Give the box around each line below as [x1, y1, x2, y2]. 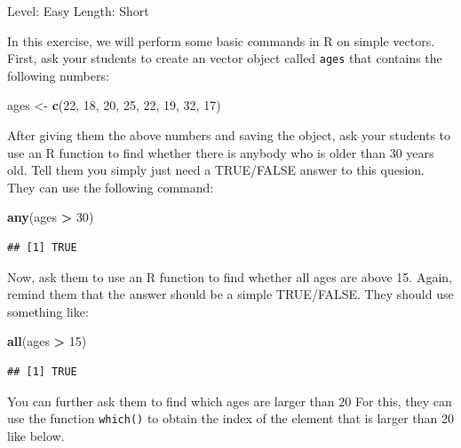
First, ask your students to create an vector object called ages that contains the [7, 49, 442, 67]
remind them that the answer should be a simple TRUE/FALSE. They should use [7, 285, 454, 303]
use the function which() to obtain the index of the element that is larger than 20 [7, 409, 455, 428]
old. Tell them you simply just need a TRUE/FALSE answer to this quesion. [7, 161, 425, 179]
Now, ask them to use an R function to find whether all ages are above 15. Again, [7, 267, 452, 286]
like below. [7, 426, 65, 444]
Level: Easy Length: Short [7, 2, 149, 20]
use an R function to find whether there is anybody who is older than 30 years [7, 143, 434, 161]
